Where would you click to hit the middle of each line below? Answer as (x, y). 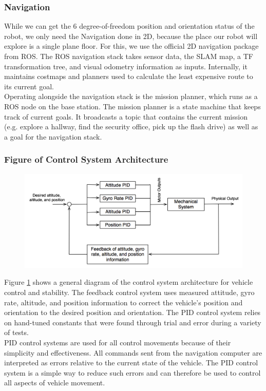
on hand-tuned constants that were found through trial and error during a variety (133, 322)
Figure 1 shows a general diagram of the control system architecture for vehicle (129, 282)
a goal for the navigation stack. (53, 136)
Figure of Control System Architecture (86, 159)
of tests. (16, 332)
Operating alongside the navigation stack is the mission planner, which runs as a (131, 96)
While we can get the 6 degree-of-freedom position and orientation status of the (129, 26)
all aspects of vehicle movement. (55, 383)
